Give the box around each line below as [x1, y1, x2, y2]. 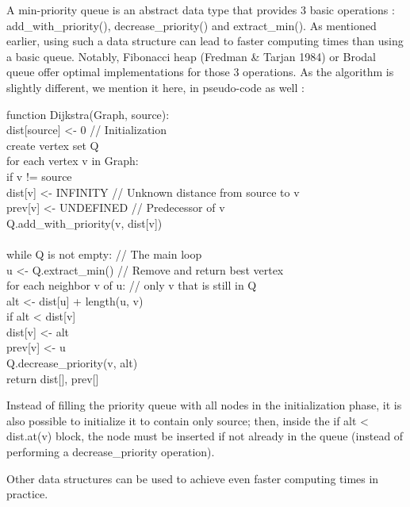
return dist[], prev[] [6, 370, 99, 386]
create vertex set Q [6, 136, 99, 153]
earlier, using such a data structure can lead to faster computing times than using [6, 33, 404, 49]
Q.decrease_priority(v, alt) [6, 355, 138, 371]
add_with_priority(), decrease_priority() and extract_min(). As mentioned [6, 17, 377, 33]
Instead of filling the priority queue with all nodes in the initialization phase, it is [6, 397, 402, 413]
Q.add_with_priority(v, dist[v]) [6, 214, 163, 231]
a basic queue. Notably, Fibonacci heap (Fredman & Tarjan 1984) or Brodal [6, 48, 376, 64]
